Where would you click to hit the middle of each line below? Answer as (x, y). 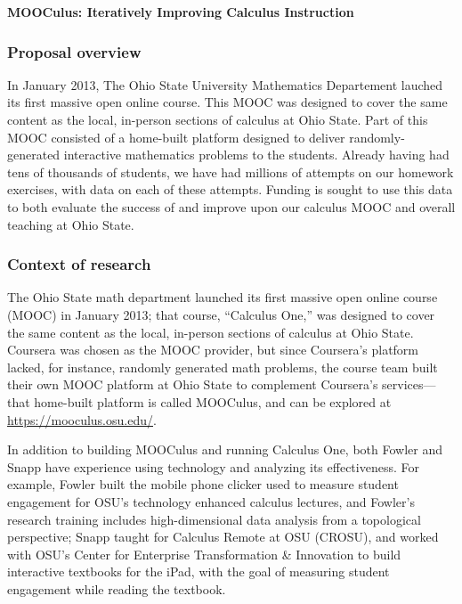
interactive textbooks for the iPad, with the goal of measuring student (199, 571)
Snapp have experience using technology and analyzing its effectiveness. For (213, 466)
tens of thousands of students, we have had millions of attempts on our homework (231, 171)
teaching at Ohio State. (71, 224)
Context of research (79, 264)
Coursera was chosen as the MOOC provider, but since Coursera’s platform (213, 350)
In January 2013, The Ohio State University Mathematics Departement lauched (225, 84)
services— (409, 384)
